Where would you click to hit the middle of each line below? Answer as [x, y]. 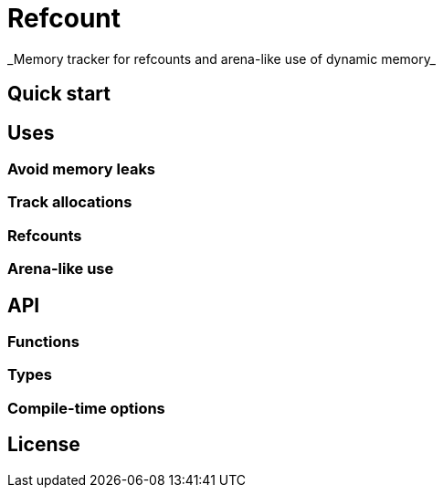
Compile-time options [86, 408]
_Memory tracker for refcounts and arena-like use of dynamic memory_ [221, 58]
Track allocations [70, 202]
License [44, 445]
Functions [43, 341]
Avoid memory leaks [82, 169]
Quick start [59, 94]
